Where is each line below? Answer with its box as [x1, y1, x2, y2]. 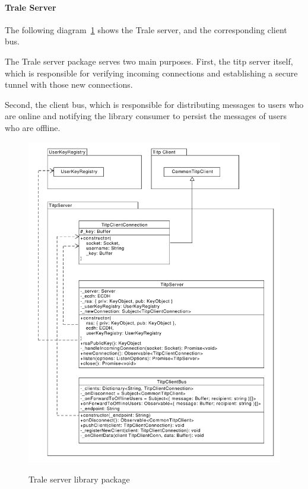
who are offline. [5, 121, 61, 133]
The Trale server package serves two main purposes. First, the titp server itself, [5, 55, 293, 67]
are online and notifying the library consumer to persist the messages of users [5, 110, 287, 122]
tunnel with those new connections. [5, 78, 133, 91]
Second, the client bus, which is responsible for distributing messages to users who [5, 98, 304, 110]
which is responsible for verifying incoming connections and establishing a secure [5, 66, 298, 79]
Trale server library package [28, 472, 130, 485]
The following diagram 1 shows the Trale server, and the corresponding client [5, 23, 287, 36]
